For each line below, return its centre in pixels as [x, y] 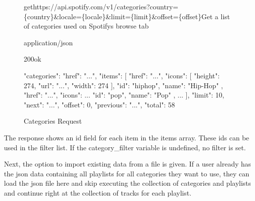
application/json [48, 42]
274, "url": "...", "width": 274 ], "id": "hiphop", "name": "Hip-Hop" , [124, 85]
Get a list [216, 16]
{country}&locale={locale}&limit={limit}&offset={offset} [113, 16]
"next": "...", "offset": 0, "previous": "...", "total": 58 [100, 104]
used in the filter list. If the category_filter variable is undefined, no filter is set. [125, 147]
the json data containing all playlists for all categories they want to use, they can [127, 173]
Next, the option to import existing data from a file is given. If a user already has [127, 164]
